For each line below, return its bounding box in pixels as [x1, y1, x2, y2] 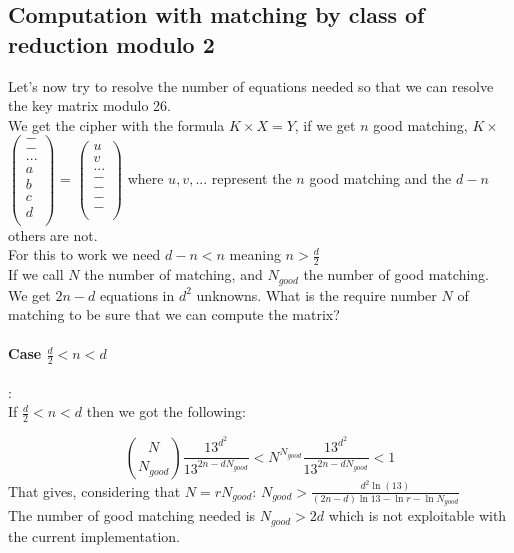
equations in [99, 284, 175, 305]
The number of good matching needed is [8, 505, 256, 526]
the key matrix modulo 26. [8, 95, 171, 116]
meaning [229, 244, 281, 265]
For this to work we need [8, 244, 161, 265]
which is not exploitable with [328, 505, 507, 526]
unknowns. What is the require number [196, 284, 437, 305]
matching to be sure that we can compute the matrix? [8, 304, 340, 325]
